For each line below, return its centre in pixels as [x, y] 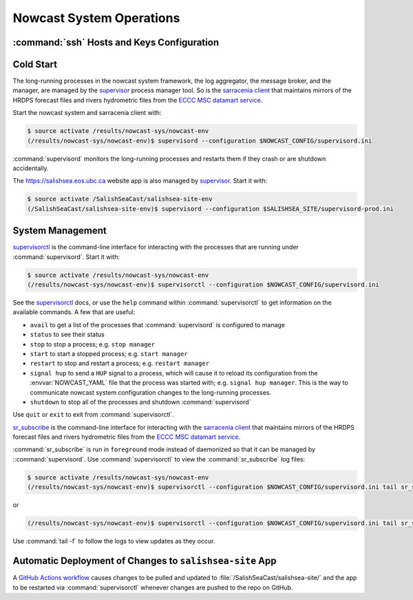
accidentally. [31, 168]
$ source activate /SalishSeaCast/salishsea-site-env [120, 199]
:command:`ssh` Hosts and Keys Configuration [116, 42]
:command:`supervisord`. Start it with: [66, 257]
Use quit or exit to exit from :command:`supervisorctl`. [94, 415]
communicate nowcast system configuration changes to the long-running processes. [151, 392]
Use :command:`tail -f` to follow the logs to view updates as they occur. [114, 541]
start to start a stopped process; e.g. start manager [109, 353]
